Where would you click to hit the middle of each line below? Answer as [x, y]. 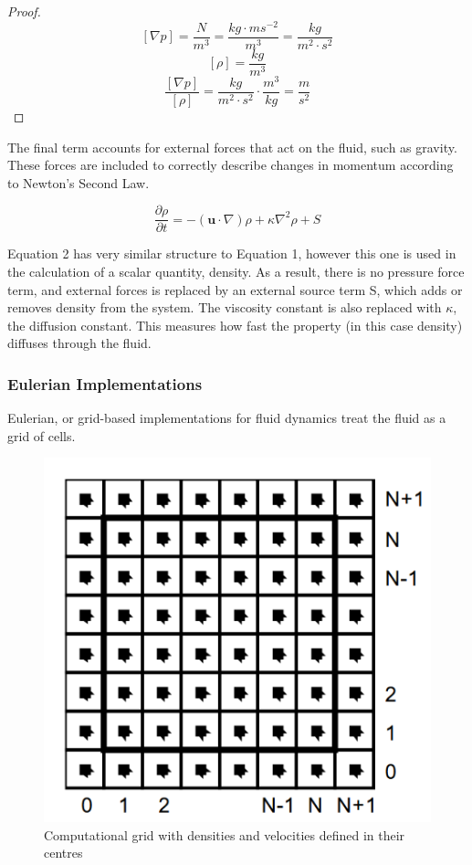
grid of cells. [42, 435]
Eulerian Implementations [105, 383]
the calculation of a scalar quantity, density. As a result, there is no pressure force [236, 271]
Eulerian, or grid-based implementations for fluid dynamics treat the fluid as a [227, 418]
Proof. [24, 11]
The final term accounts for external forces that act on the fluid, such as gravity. [232, 147]
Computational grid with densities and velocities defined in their [225, 834]
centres [63, 853]
